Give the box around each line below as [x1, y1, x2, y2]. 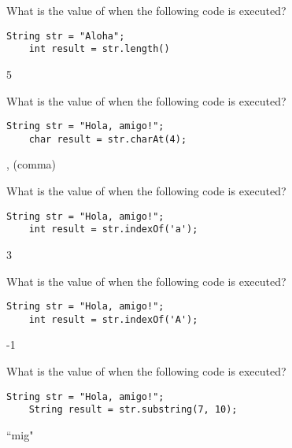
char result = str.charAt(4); [28, 133, 187, 145]
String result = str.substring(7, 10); [28, 404, 238, 416]
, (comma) [6, 156, 56, 172]
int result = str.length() [28, 43, 170, 55]
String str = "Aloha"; [6, 30, 125, 42]
